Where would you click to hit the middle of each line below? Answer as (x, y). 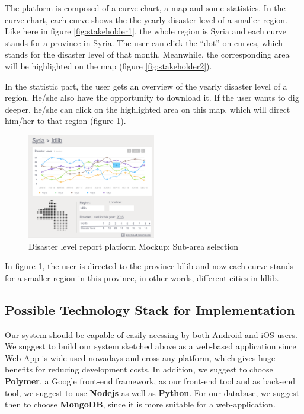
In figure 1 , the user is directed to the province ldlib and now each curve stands (149, 266)
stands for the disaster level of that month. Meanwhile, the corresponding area (147, 54)
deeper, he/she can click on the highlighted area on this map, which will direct (148, 109)
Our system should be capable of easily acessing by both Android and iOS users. (151, 334)
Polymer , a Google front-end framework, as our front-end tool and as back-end (150, 380)
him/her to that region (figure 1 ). (65, 121)
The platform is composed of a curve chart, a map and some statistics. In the (145, 8)
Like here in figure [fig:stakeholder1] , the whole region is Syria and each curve (146, 31)
